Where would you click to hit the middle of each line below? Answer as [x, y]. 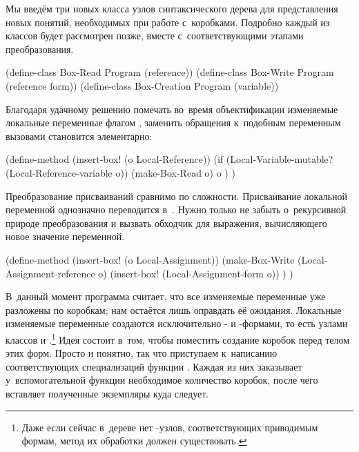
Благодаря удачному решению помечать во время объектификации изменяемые [172, 109]
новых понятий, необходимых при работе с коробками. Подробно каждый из [168, 22]
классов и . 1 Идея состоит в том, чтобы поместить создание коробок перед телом [178, 338]
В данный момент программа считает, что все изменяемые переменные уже [166, 296]
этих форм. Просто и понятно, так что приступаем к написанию [142, 353]
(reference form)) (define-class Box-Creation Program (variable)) [142, 85]
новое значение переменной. [65, 236]
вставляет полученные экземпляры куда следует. [107, 393]
